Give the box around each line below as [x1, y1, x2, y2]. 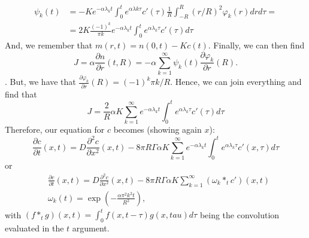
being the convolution [199, 208, 280, 221]
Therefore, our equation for [5, 123, 105, 136]
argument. [72, 221, 110, 234]
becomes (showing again [113, 123, 202, 136]
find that [5, 87, 37, 100]
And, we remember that [5, 39, 93, 51]
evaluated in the [5, 221, 64, 234]
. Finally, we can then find [208, 39, 305, 51]
